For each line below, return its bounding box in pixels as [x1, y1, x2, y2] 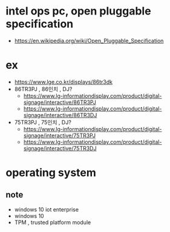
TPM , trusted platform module [14, 219, 91, 226]
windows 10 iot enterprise [14, 205, 79, 213]
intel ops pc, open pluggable [5, 4, 152, 18]
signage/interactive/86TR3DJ [23, 111, 97, 118]
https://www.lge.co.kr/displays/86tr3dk [14, 78, 113, 85]
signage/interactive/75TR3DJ [23, 144, 97, 152]
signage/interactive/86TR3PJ [23, 98, 96, 106]
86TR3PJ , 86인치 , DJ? [14, 85, 73, 92]
